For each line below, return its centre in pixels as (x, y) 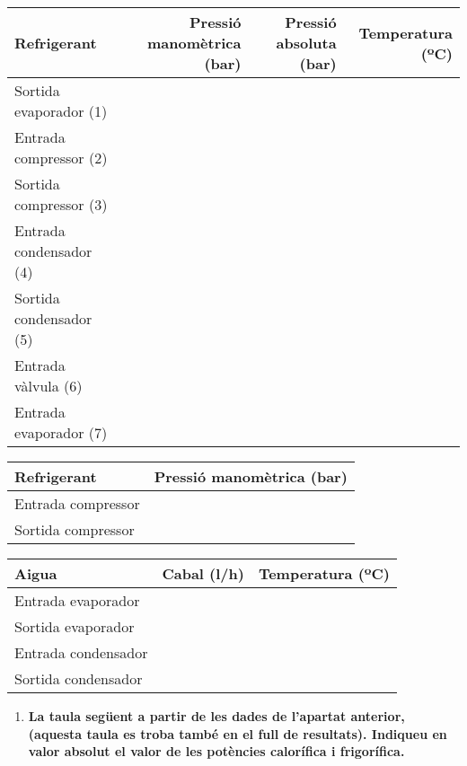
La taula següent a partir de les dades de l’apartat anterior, (216, 716)
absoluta (306, 43)
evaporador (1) (61, 111)
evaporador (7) (61, 432)
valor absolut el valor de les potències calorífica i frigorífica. (216, 751)
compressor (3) (61, 204)
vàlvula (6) (48, 386)
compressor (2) (61, 158)
